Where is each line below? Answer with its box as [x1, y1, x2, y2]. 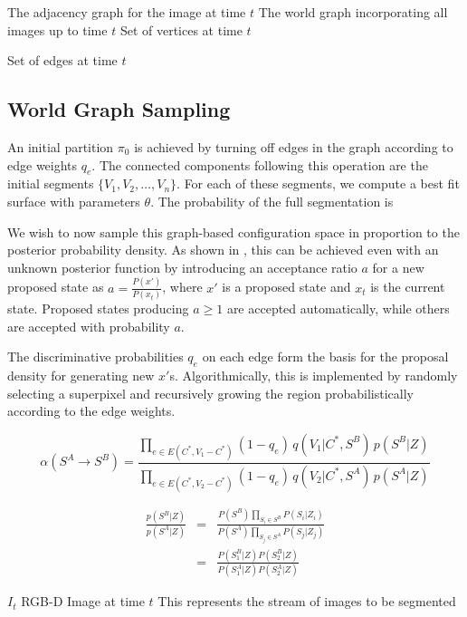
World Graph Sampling [7, 95, 231, 123]
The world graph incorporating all [258, 3, 448, 21]
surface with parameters [7, 191, 140, 210]
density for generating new [7, 365, 155, 384]
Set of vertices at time [119, 20, 243, 39]
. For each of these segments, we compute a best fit [176, 174, 460, 193]
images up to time [7, 20, 108, 39]
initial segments [7, 174, 94, 193]
